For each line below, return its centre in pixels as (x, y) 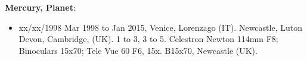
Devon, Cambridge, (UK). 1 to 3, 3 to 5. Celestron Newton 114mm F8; (148, 39)
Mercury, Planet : (40, 7)
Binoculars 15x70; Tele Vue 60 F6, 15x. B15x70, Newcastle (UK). (138, 50)
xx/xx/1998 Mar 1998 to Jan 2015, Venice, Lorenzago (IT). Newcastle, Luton (160, 27)
